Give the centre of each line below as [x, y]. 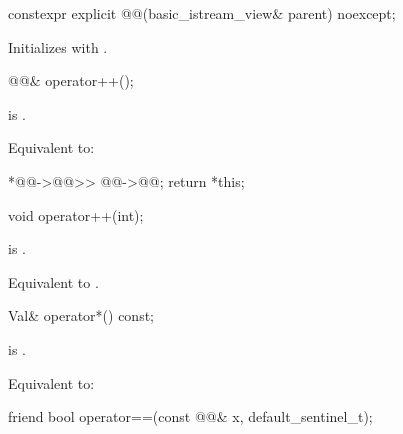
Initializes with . [58, 46]
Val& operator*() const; [81, 315]
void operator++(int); [76, 214]
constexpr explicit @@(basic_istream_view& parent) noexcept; [202, 13]
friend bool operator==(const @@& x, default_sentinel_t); [190, 416]
